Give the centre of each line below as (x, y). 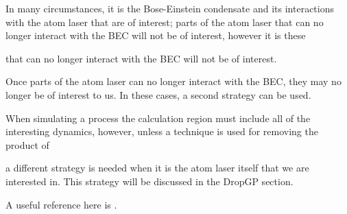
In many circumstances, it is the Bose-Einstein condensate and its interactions (170, 8)
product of (27, 144)
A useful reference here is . (61, 204)
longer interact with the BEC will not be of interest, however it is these (156, 35)
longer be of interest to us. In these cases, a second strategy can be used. (158, 94)
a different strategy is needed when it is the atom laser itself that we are (157, 168)
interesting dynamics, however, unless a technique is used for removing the (162, 131)
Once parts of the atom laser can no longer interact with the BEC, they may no (173, 81)
